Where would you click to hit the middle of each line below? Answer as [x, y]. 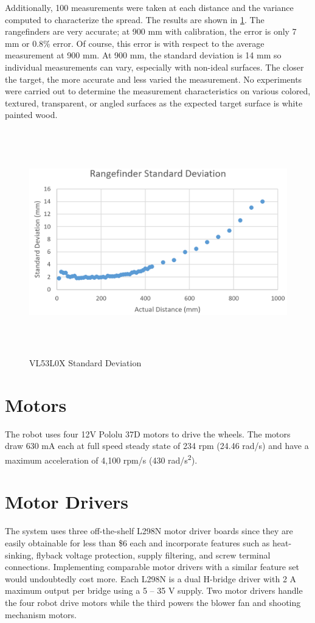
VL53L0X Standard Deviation [85, 363]
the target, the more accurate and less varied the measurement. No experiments [154, 79]
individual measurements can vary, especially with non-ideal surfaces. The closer [154, 67]
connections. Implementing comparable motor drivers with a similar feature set [152, 567]
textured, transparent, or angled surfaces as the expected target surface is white [154, 103]
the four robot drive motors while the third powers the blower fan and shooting [153, 602]
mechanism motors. [41, 614]
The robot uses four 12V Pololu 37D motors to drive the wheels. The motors [148, 433]
